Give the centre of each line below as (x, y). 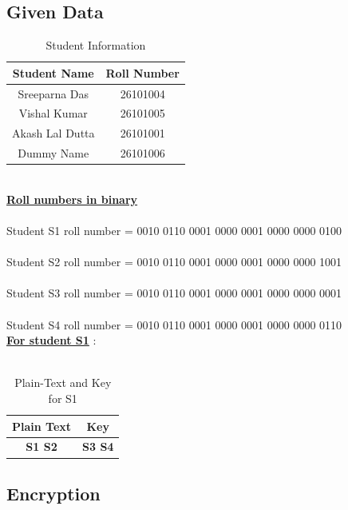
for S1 (63, 398)
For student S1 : (51, 340)
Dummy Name (53, 153)
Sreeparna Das (53, 93)
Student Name (53, 72)
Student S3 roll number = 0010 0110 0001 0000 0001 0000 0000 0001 (174, 293)
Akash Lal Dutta (53, 133)
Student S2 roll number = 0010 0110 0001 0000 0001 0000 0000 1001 (174, 262)
